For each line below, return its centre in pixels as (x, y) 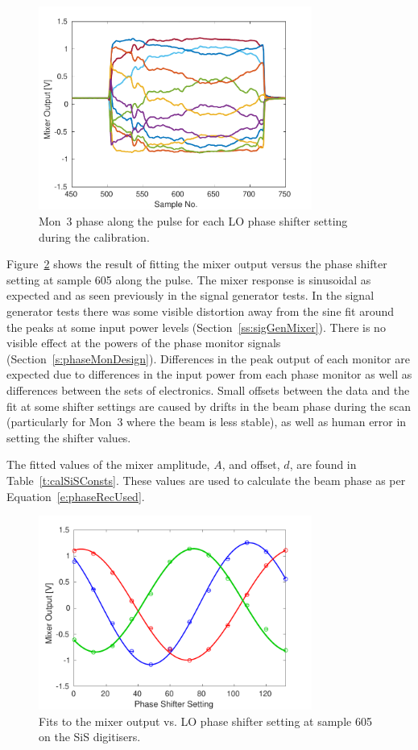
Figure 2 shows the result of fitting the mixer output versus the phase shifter (197, 264)
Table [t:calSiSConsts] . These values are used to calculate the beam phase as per (206, 480)
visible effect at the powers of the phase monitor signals (144, 343)
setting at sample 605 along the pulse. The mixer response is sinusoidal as (189, 279)
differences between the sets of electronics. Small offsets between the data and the (208, 390)
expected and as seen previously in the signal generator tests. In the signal (190, 295)
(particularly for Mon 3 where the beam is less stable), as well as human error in (207, 422)
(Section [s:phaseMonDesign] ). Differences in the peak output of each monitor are (208, 358)
